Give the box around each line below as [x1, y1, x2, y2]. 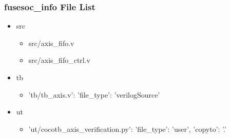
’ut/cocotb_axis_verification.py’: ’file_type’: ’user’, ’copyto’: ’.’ [28, 123, 226, 134]
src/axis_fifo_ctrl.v [28, 55, 91, 65]
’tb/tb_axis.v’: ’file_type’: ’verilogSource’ [28, 89, 160, 100]
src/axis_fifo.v [28, 37, 74, 48]
